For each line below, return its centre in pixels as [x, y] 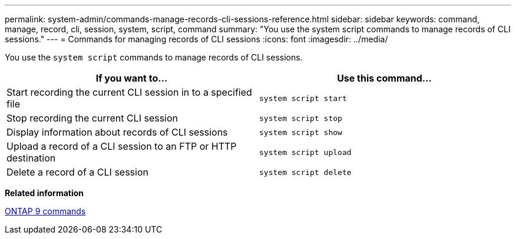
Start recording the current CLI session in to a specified [129, 92]
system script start [303, 98]
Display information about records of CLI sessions [117, 132]
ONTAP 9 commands [45, 211]
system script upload [305, 152]
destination [31, 158]
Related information [44, 193]
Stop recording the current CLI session [92, 118]
